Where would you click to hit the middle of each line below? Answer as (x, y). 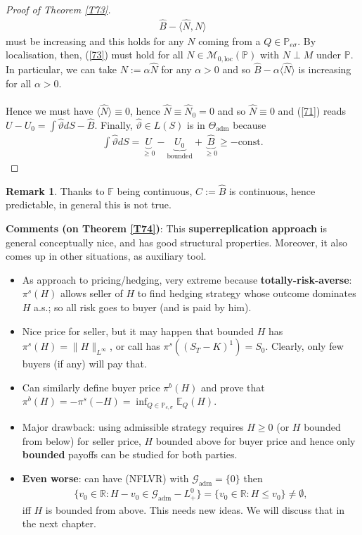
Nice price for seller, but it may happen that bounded (138, 331)
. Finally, (114, 124)
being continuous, (155, 190)
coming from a (230, 40)
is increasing (325, 69)
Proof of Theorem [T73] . (58, 9)
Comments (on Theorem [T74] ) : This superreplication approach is (166, 228)
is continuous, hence (272, 190)
